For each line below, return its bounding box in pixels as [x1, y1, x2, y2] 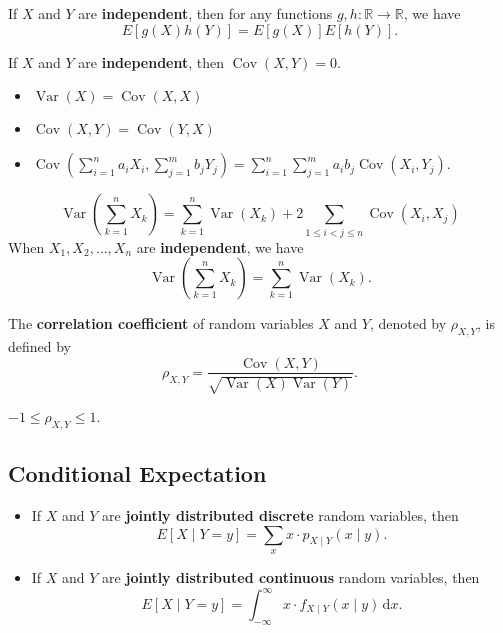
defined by [8, 335, 72, 356]
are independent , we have [136, 236, 304, 257]
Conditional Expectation [8, 458, 267, 489]
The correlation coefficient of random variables [8, 313, 314, 334]
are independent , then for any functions [78, 3, 333, 23]
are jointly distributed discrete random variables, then [102, 504, 459, 525]
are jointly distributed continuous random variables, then [102, 566, 480, 587]
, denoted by [369, 313, 447, 334]
